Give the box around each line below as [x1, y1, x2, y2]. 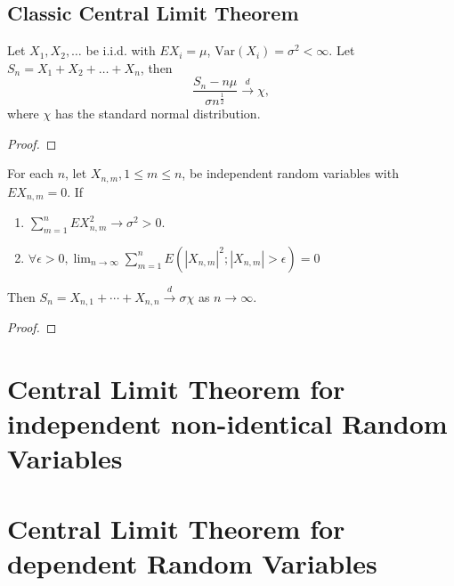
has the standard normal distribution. [54, 104, 261, 123]
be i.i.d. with [85, 41, 156, 60]
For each [7, 164, 53, 183]
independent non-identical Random [7, 405, 448, 442]
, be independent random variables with [182, 164, 399, 183]
